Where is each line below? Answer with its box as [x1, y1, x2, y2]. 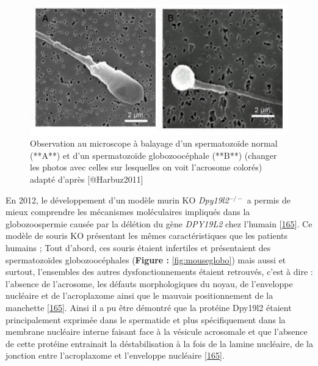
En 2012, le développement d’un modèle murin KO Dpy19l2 [5, 193, 229, 206]
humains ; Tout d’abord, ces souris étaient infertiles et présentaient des [5, 241, 271, 254]
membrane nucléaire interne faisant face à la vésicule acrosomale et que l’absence [5, 325, 308, 338]
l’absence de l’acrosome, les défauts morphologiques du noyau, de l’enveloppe [5, 277, 293, 290]
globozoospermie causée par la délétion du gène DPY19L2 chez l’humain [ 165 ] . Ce [5, 217, 313, 230]
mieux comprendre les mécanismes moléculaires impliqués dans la [5, 205, 250, 218]
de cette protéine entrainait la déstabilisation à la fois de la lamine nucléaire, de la [5, 337, 313, 350]
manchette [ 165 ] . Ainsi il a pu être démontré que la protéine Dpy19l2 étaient [5, 301, 292, 313]
